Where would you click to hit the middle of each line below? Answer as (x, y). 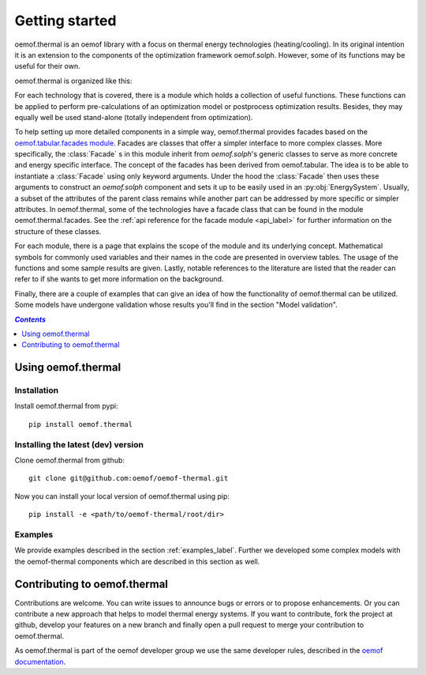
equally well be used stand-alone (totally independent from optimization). (134, 117)
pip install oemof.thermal (81, 424)
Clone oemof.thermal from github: (70, 460)
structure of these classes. (58, 231)
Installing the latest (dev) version (79, 444)
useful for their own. (47, 66)
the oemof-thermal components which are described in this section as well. (137, 561)
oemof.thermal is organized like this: (73, 81)
